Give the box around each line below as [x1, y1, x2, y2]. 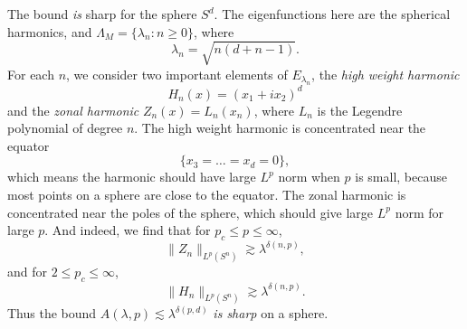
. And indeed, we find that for [44, 221, 211, 240]
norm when [278, 167, 340, 186]
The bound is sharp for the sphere [7, 5, 197, 23]
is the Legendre [317, 100, 403, 119]
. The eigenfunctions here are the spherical [214, 5, 451, 23]
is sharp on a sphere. [213, 304, 329, 323]
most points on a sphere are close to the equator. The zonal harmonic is [7, 185, 406, 204]
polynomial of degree [7, 118, 123, 137]
